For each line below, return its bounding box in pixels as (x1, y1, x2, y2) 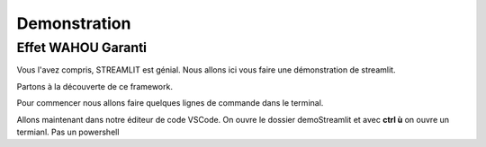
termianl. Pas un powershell (16, 126, 120, 137)
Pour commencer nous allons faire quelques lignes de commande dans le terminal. (16, 98, 324, 108)
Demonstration (16, 13, 131, 33)
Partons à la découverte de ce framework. (16, 81, 173, 91)
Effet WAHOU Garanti (16, 39, 148, 56)
